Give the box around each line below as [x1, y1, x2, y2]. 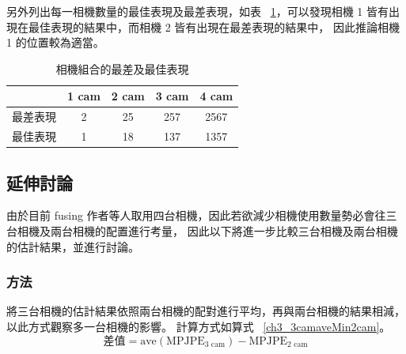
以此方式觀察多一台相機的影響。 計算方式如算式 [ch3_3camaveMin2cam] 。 [6, 318, 391, 334]
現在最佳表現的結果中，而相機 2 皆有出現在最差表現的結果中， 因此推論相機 [6, 18, 400, 35]
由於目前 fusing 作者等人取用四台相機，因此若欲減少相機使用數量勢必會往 [6, 207, 386, 224]
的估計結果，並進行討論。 [6, 238, 139, 254]
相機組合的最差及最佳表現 [55, 60, 189, 77]
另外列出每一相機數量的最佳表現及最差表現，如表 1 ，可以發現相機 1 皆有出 [6, 3, 400, 19]
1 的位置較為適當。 [6, 34, 104, 51]
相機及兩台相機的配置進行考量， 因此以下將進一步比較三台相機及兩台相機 [17, 222, 398, 239]
